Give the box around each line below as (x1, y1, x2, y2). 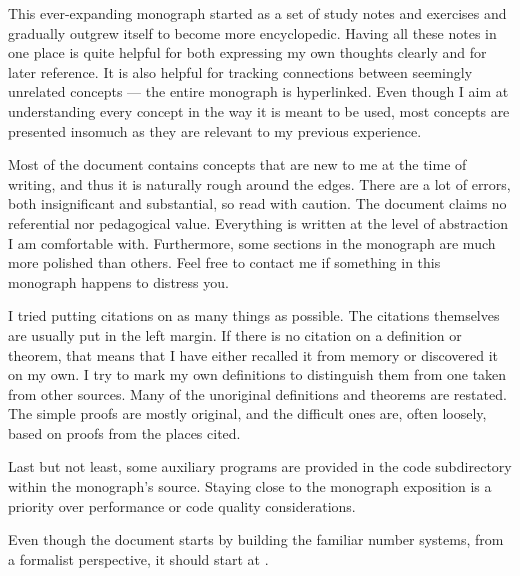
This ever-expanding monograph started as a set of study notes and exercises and (8, 3, 507, 23)
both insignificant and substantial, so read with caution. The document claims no (8, 193, 507, 214)
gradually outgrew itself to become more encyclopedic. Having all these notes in (8, 22, 497, 43)
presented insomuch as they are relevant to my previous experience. (8, 120, 422, 141)
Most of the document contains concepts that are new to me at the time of (8, 154, 467, 175)
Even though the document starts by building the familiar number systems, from (8, 529, 504, 550)
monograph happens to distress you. (8, 271, 229, 292)
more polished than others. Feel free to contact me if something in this (8, 252, 441, 273)
